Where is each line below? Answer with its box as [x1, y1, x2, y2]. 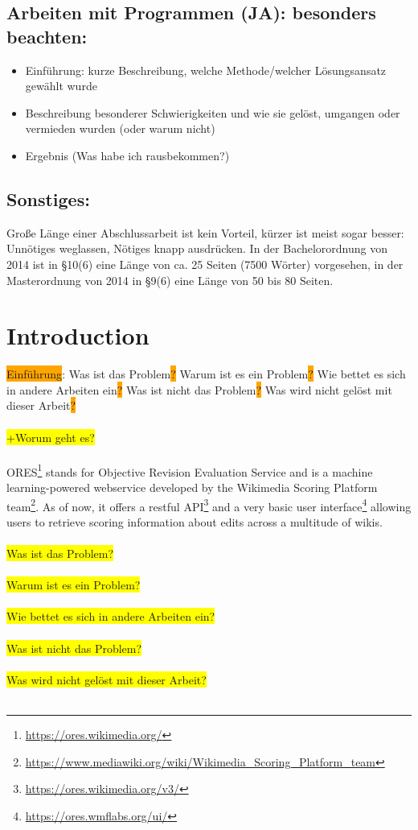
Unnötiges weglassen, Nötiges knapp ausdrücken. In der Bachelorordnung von [6, 240, 388, 257]
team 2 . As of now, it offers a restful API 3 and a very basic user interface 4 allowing [6, 495, 412, 514]
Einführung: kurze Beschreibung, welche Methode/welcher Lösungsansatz [25, 61, 387, 78]
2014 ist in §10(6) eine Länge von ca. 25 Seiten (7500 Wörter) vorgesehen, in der [6, 255, 404, 272]
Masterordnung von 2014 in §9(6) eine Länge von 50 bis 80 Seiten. [6, 271, 334, 288]
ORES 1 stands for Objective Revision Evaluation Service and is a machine [6, 460, 373, 480]
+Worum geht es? [6, 428, 95, 445]
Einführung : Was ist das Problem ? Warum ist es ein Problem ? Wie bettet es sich [6, 365, 406, 382]
